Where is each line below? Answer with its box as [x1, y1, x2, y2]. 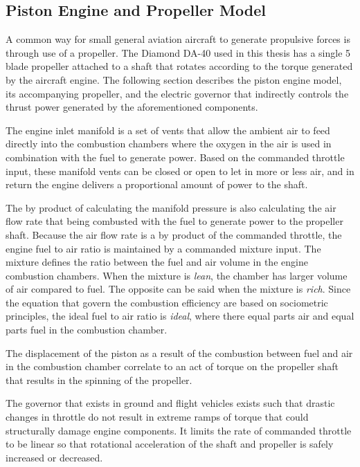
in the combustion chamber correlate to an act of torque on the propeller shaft [6, 359, 339, 374]
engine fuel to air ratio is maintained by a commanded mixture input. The [6, 241, 321, 255]
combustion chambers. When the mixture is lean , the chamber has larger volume [6, 268, 348, 282]
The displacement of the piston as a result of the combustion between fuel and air [6, 345, 353, 360]
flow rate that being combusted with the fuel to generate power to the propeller [6, 214, 343, 228]
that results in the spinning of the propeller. [6, 372, 192, 387]
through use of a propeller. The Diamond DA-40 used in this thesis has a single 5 [6, 45, 351, 59]
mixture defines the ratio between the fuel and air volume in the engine [6, 255, 308, 269]
